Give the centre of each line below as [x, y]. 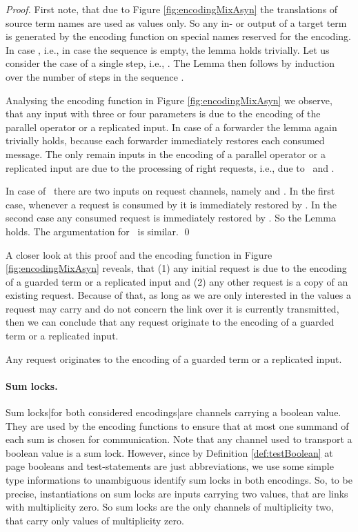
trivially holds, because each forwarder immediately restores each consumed [165, 140]
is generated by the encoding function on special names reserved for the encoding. [178, 36]
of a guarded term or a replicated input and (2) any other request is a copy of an [177, 281]
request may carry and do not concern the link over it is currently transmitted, [172, 308]
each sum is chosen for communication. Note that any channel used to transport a [179, 439]
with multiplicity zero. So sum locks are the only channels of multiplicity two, [170, 507]
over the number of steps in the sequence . [95, 76]
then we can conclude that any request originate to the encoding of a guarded [170, 322]
